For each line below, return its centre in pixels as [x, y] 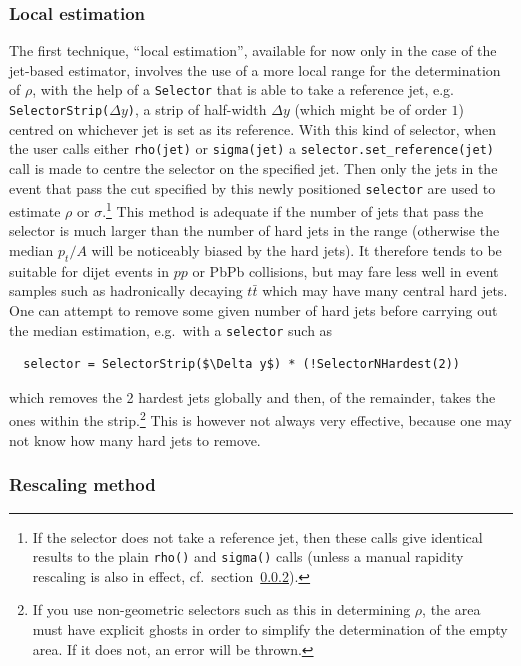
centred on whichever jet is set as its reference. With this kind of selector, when [253, 128]
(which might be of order [370, 109]
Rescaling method [82, 484]
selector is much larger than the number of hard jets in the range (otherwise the [254, 230]
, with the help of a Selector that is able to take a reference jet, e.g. [243, 89]
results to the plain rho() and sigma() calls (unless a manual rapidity [248, 556]
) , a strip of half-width [197, 109]
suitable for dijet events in [89, 270]
